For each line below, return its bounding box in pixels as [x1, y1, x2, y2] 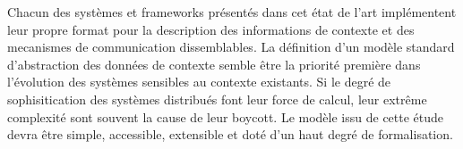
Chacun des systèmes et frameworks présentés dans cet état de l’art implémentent [7, 3, 457, 21]
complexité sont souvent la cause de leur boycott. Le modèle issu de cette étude [7, 107, 444, 126]
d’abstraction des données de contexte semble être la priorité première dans [7, 54, 421, 73]
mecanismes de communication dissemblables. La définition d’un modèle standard [7, 37, 455, 56]
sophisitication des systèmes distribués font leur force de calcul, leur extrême [7, 89, 427, 108]
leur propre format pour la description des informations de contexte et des [7, 20, 415, 38]
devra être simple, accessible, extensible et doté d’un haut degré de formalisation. [7, 125, 453, 144]
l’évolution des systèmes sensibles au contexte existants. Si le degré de [7, 72, 391, 91]
